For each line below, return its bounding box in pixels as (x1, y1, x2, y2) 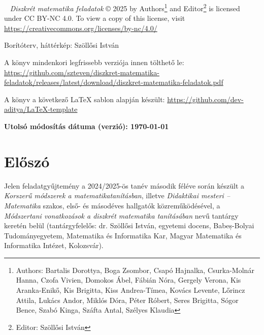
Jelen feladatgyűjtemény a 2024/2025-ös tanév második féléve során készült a (4, 180, 245, 191)
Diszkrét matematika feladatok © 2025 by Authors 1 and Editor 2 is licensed (10, 2, 240, 13)
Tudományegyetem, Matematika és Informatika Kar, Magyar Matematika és (4, 230, 242, 240)
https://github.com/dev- (167, 94, 244, 104)
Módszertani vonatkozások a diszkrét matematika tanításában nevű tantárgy (4, 210, 239, 221)
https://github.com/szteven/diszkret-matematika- (4, 67, 159, 77)
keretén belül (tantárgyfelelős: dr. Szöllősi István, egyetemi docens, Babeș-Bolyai (4, 220, 254, 231)
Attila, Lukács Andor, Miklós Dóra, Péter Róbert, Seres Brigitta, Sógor (16, 294, 239, 305)
